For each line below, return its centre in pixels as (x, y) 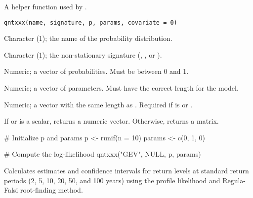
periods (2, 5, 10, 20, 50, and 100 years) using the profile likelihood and (112, 180)
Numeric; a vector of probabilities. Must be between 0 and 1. (96, 71)
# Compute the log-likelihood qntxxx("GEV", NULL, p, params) (103, 154)
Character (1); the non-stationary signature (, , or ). (83, 54)
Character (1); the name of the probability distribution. (88, 38)
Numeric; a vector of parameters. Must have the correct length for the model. (121, 88)
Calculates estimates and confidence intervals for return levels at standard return (126, 170)
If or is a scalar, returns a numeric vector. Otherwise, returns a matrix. (111, 121)
